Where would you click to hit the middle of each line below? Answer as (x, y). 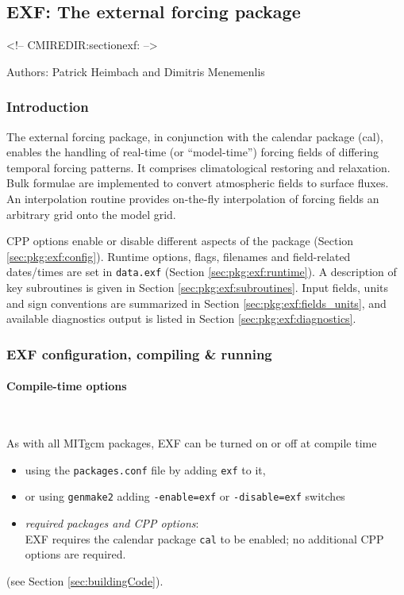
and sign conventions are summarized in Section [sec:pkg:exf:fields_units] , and (196, 303)
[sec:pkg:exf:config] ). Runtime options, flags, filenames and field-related (179, 256)
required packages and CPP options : (112, 522)
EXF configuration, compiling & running (139, 353)
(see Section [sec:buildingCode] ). (85, 580)
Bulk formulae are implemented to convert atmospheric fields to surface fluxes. (198, 183)
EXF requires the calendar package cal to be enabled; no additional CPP (204, 538)
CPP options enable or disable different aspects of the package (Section (180, 241)
